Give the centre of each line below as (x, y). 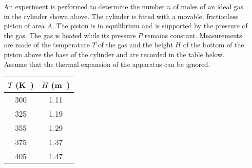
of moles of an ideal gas (208, 6)
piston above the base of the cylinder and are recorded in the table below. (114, 54)
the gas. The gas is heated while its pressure (70, 35)
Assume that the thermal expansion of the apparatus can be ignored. (107, 64)
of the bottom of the (213, 45)
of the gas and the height (136, 45)
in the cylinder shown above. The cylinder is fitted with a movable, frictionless (121, 16)
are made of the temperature (47, 45)
